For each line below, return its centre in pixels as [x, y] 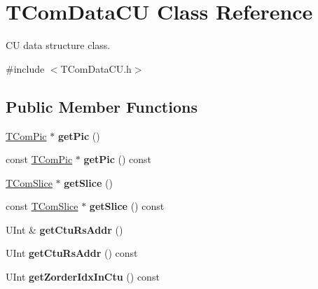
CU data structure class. [58, 45]
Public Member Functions [102, 106]
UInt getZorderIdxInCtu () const [83, 277]
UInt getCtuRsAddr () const [72, 253]
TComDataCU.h [96, 68]
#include [25, 68]
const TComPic [39, 159]
